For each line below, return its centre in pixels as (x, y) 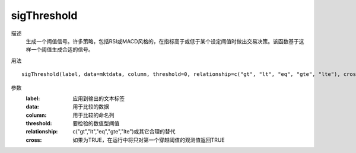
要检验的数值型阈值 (96, 123)
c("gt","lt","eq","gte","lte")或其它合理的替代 (124, 132)
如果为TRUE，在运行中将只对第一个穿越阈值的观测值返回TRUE (149, 140)
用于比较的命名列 (93, 115)
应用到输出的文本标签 (98, 98)
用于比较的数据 (91, 107)
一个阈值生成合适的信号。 (62, 50)
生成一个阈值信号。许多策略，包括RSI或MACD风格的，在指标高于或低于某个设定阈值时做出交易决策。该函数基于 (162, 41)
